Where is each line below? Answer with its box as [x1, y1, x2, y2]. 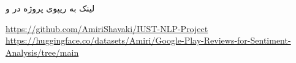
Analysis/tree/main [6, 45, 79, 58]
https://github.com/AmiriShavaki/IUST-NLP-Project [6, 22, 208, 35]
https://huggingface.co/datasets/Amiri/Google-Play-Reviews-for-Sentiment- [6, 34, 291, 47]
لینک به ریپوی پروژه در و [6, 2, 95, 14]
